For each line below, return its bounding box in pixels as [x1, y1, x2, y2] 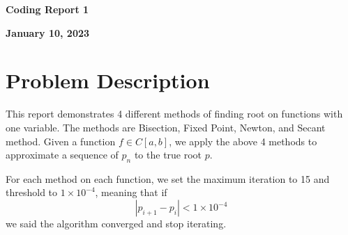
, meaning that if [95, 185, 167, 200]
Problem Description [6, 66, 210, 95]
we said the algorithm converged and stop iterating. [6, 216, 227, 231]
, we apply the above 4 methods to [169, 133, 317, 148]
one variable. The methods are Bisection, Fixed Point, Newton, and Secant [6, 120, 326, 134]
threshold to [6, 185, 58, 200]
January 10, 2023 [6, 25, 90, 40]
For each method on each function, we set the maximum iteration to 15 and [6, 171, 330, 186]
